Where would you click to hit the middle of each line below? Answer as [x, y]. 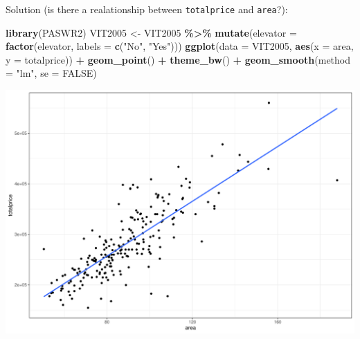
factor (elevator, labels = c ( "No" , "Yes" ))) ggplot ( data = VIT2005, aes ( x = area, [180, 46]
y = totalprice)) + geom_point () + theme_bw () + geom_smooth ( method [178, 59]
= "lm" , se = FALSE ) [51, 73]
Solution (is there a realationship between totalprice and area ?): [147, 9]
